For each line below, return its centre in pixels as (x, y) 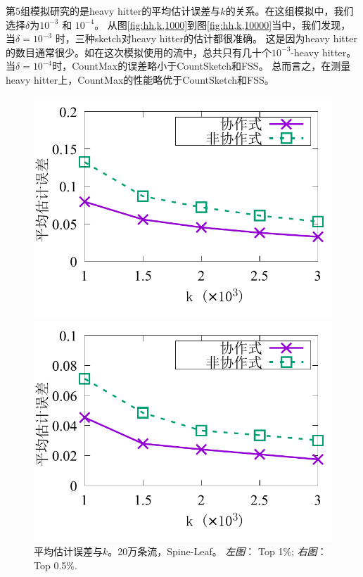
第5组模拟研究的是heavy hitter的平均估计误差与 (113, 11)
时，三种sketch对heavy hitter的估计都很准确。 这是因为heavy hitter (206, 38)
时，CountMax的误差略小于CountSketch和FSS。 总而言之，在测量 (202, 66)
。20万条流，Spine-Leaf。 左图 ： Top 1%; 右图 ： (217, 551)
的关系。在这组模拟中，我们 (289, 11)
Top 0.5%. (56, 565)
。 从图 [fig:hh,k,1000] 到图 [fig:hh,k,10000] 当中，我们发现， (223, 24)
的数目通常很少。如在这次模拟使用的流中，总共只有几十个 (139, 52)
